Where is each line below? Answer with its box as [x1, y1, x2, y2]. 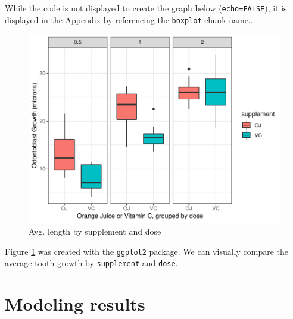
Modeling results [5, 292, 145, 315]
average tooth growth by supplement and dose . [5, 257, 178, 269]
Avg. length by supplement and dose [29, 225, 161, 237]
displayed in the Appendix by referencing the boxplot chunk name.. [5, 13, 253, 26]
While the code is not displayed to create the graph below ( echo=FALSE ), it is [5, 2, 287, 14]
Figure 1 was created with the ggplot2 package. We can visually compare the [5, 245, 289, 257]
